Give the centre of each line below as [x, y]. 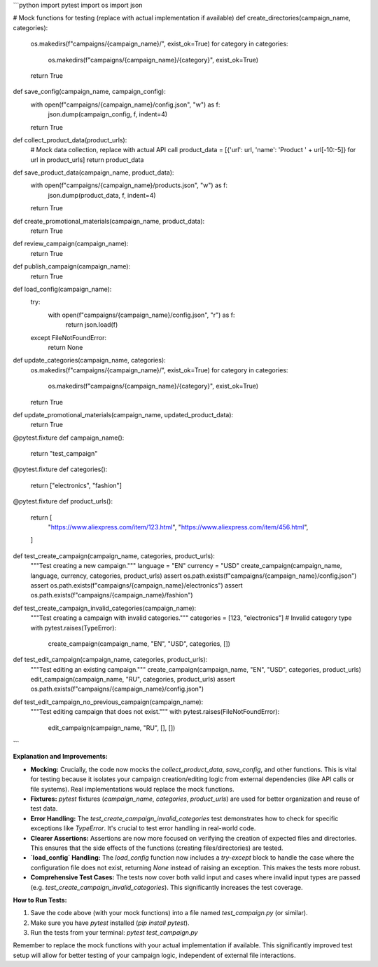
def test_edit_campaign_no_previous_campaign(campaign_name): [108, 702]
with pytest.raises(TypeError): [73, 628]
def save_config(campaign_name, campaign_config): [89, 92]
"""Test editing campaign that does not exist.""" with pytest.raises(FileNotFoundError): [155, 712]
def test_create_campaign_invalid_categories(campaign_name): [105, 608]
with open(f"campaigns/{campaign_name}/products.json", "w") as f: [129, 185]
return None [65, 347]
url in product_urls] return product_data [87, 160]
